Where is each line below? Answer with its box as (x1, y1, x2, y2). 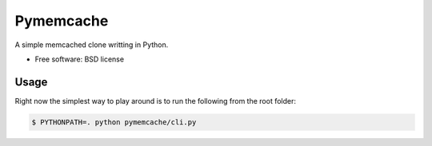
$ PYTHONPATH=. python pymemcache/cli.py (31, 117, 197, 127)
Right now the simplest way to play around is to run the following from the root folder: (14, 96, 296, 105)
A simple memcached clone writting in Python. (14, 40, 169, 49)
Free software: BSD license (34, 54, 124, 64)
